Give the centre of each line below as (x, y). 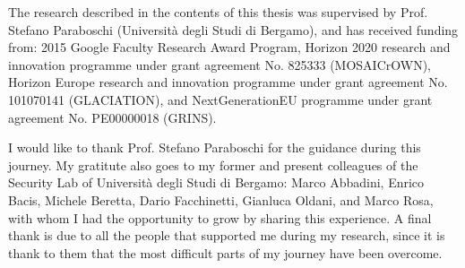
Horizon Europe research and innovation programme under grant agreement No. (228, 82)
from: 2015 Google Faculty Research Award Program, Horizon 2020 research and (229, 47)
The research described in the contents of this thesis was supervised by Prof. (218, 12)
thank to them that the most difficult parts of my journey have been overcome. (225, 252)
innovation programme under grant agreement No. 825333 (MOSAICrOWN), (220, 64)
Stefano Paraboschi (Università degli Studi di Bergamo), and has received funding (233, 29)
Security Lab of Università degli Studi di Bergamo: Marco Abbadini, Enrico (216, 182)
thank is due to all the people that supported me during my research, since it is (227, 235)
